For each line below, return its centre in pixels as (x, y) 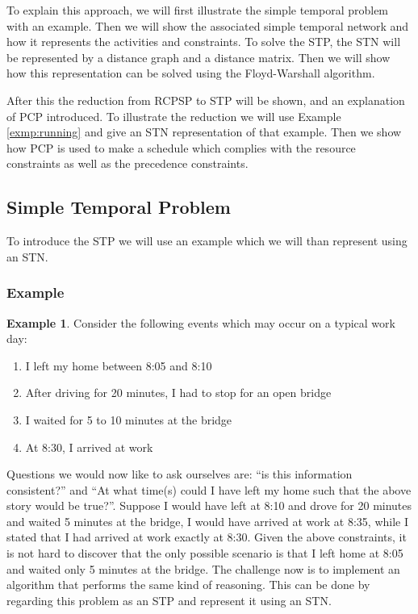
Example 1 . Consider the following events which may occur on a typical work (201, 322)
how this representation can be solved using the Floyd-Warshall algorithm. (191, 73)
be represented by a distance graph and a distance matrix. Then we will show (199, 57)
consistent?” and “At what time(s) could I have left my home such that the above (209, 489)
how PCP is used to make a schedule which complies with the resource (181, 147)
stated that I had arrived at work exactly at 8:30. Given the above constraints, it (207, 537)
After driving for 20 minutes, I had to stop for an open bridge (178, 393)
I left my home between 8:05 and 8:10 (119, 365)
